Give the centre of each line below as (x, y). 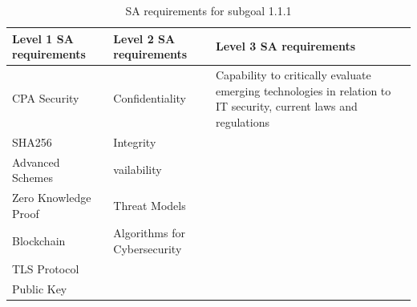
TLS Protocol (46, 268)
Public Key (40, 288)
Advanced (36, 162)
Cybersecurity (148, 248)
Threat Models (150, 205)
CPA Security (46, 98)
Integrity (135, 141)
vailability (138, 170)
